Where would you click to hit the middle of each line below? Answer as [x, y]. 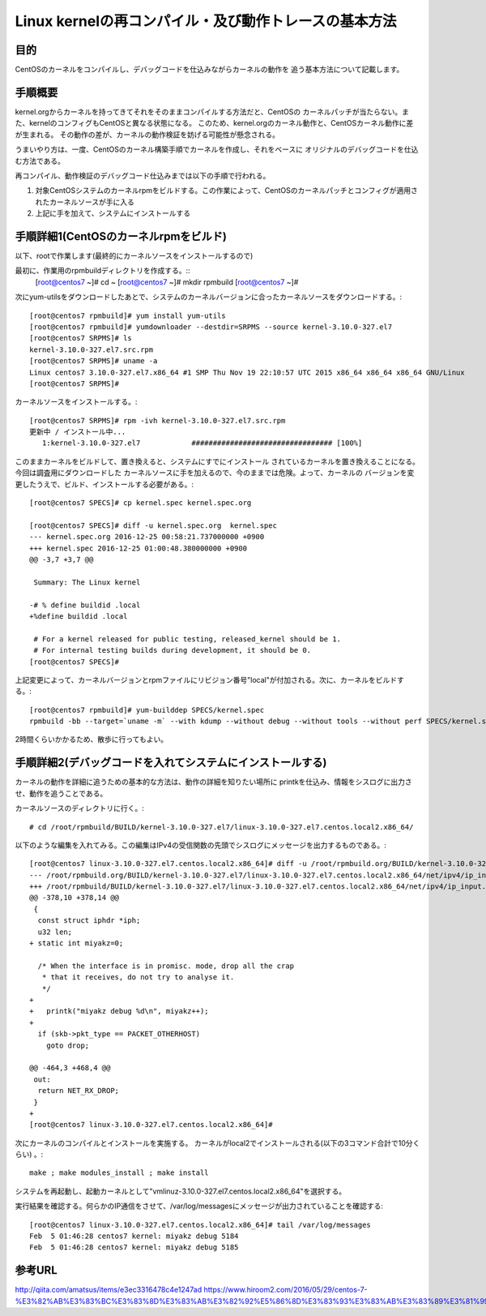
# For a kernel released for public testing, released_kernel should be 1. [188, 639]
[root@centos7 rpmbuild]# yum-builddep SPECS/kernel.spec [147, 710]
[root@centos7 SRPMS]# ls [81, 338]
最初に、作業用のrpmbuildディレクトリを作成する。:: [102, 271]
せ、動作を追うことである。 [61, 793]
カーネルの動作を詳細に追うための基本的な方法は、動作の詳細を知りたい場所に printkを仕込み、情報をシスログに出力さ [213, 782]
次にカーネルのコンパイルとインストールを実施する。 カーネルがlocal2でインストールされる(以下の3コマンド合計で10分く [217, 1142]
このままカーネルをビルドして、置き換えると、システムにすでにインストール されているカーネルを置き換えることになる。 [217, 461]
